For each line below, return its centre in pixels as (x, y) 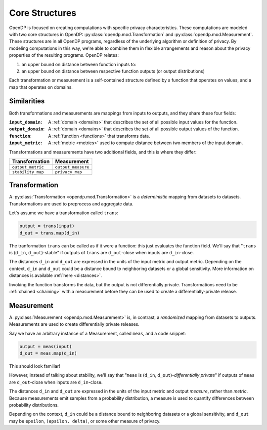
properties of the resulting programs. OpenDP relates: (64, 55)
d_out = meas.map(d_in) (48, 353)
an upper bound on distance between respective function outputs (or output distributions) (113, 71)
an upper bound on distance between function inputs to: (79, 64)
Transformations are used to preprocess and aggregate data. (71, 204)
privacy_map (68, 172)
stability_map (28, 172)
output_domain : (27, 129)
